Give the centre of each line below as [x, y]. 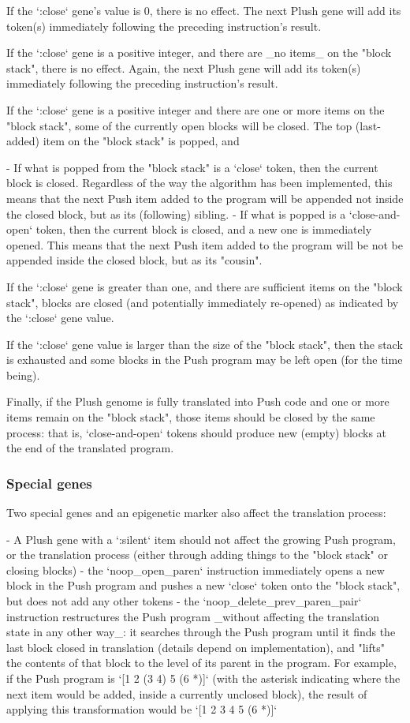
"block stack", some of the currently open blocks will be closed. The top [179, 125]
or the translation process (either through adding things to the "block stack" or [198, 554]
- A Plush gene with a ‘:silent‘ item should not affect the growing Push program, [201, 539]
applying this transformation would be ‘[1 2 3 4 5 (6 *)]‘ [142, 709]
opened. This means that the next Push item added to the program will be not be [205, 244]
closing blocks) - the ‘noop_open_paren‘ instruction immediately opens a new [196, 569]
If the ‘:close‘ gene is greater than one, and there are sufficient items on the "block [205, 286]
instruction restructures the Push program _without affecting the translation [193, 616]
